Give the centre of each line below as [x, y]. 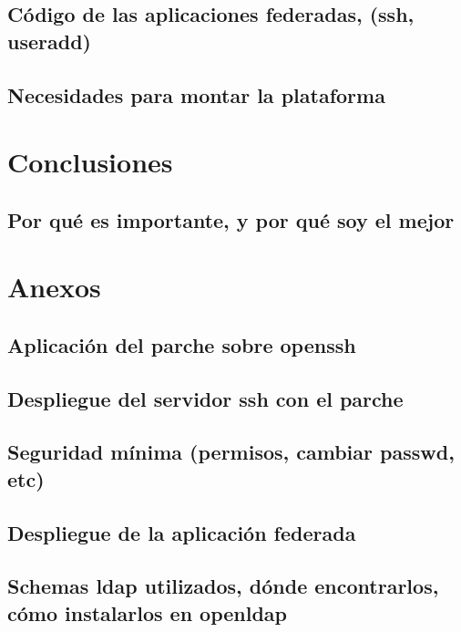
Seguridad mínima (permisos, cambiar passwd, [231, 452]
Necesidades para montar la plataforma [196, 94]
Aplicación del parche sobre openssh [182, 344]
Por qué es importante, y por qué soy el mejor [231, 219]
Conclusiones [90, 162]
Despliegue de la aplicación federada [182, 532]
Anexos [54, 287]
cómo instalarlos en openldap [148, 612]
